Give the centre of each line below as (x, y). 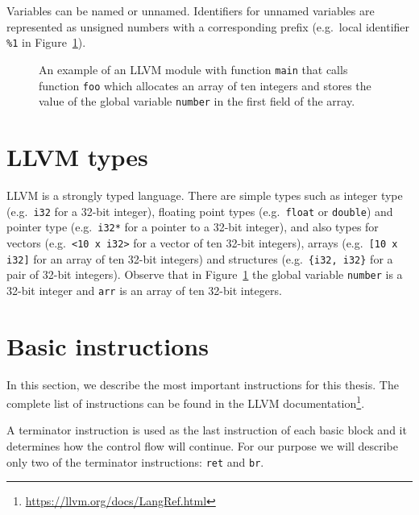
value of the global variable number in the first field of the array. (197, 101)
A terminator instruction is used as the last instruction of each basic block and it (207, 430)
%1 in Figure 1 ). (46, 42)
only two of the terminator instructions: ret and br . (135, 461)
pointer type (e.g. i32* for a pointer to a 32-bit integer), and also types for (193, 227)
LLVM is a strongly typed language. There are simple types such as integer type (205, 195)
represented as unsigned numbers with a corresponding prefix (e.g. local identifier (208, 26)
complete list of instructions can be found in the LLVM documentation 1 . (186, 402)
